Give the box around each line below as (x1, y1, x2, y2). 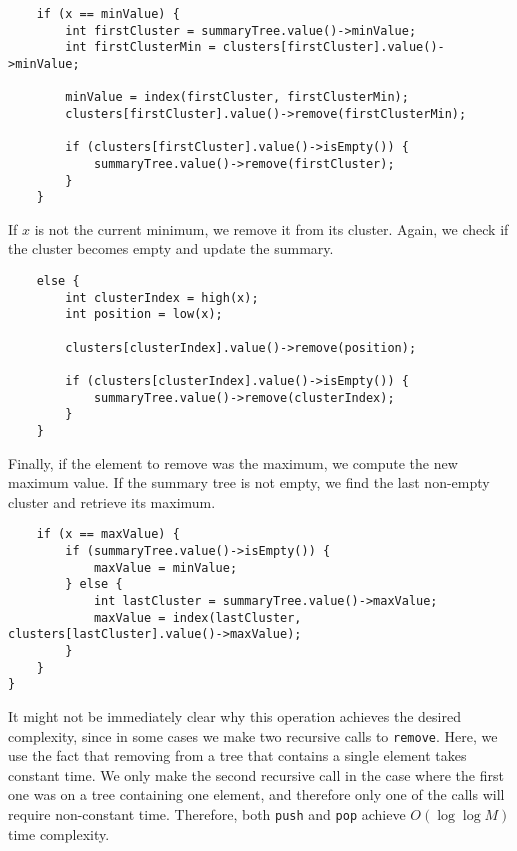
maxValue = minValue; (93, 560, 238, 575)
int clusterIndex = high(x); (65, 290, 259, 305)
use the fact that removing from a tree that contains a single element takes (8, 745, 467, 766)
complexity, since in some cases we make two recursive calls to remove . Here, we (8, 725, 498, 746)
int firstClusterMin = (65, 40, 216, 55)
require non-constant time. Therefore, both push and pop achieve (8, 804, 406, 824)
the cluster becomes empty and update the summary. (8, 238, 334, 259)
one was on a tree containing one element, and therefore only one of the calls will (8, 784, 505, 805)
